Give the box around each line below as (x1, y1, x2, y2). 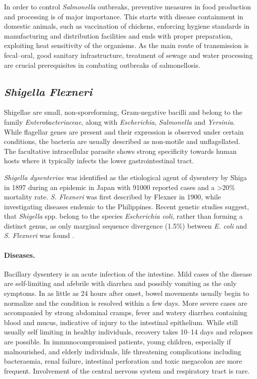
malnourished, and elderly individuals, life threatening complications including (4, 346, 241, 356)
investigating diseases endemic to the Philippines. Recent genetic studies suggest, (4, 201, 249, 211)
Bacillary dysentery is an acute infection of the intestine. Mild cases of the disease (4, 268, 252, 279)
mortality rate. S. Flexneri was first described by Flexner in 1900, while (4, 191, 221, 202)
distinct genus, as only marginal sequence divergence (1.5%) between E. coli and (4, 220, 247, 231)
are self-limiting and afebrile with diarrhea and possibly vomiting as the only (4, 278, 237, 288)
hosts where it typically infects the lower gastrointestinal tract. (4, 155, 194, 166)
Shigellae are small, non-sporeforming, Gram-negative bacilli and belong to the (4, 107, 243, 117)
